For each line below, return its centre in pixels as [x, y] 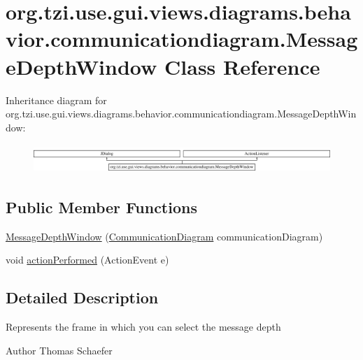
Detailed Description [82, 297]
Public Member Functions [101, 207]
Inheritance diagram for [56, 100]
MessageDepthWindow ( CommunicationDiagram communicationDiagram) [164, 236]
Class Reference [242, 66]
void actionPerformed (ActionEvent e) [87, 260]
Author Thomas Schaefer [59, 350]
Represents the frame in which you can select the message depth [143, 327]
